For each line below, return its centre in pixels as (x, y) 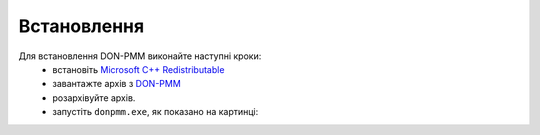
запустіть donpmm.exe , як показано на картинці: (155, 112)
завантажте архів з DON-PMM (117, 84)
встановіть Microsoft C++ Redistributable (138, 69)
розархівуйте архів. (94, 97)
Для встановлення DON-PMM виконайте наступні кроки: (140, 56)
